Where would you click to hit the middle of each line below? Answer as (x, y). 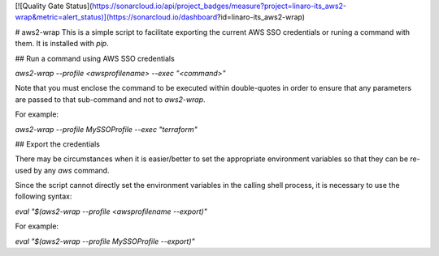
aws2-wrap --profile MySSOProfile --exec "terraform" (106, 129)
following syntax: (43, 196)
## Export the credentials (58, 144)
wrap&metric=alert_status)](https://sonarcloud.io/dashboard (116, 17)
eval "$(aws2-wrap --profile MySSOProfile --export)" (105, 241)
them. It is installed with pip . (62, 44)
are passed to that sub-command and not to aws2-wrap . (111, 99)
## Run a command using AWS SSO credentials (95, 58)
